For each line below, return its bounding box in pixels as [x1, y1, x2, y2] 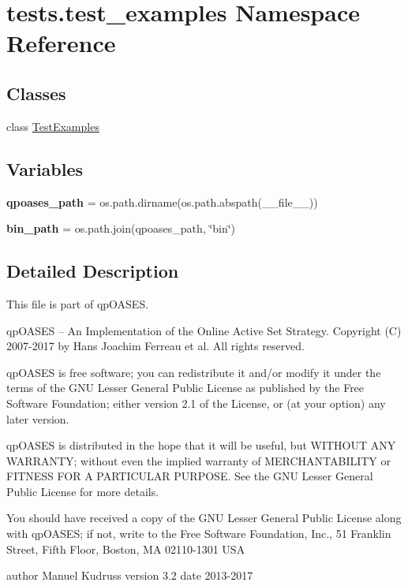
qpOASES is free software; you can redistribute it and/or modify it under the [6, 364, 381, 380]
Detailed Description [6, 259, 179, 283]
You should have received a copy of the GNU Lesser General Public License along [6, 509, 402, 526]
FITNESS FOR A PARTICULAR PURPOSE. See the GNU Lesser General [6, 468, 373, 484]
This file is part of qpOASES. [6, 295, 149, 312]
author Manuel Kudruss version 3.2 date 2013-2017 [6, 567, 253, 584]
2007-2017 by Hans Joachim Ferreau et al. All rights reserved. [6, 338, 305, 354]
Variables [6, 156, 84, 181]
